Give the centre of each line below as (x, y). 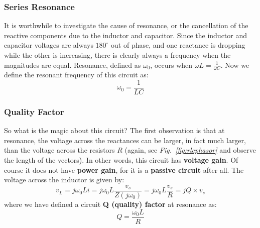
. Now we (235, 65)
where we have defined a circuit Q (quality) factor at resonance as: (110, 204)
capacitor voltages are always (49, 45)
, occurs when (171, 65)
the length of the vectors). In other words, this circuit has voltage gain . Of (121, 160)
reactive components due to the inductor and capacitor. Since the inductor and (126, 35)
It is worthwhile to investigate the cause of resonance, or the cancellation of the (126, 25)
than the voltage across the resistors (59, 150)
